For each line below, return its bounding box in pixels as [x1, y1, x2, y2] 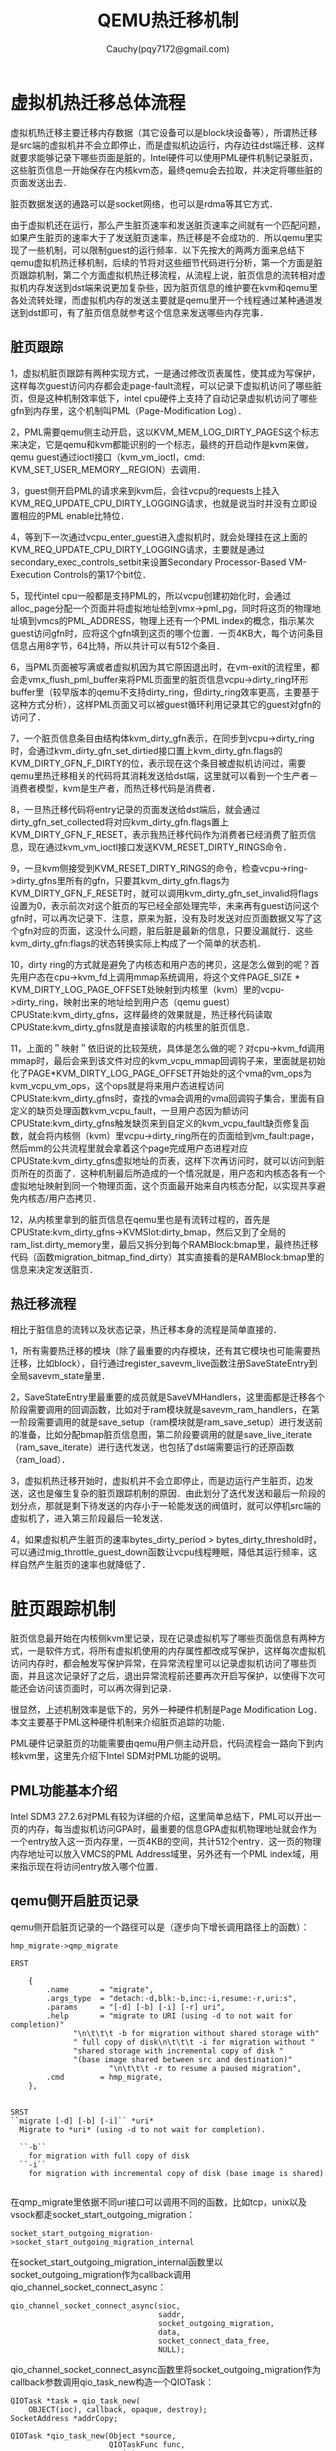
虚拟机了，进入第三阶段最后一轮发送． [10, 1512, 168, 1525]
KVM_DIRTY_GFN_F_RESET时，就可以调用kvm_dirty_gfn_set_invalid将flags [10, 887, 319, 899]
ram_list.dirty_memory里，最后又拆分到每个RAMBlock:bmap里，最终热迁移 [10, 1238, 319, 1250]
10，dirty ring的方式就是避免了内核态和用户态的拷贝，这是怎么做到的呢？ [10, 958, 312, 970]
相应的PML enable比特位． [18, 509, 130, 521]
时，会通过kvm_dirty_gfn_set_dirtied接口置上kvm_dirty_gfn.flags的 [10, 744, 283, 756]
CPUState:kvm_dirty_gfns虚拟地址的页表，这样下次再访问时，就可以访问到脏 [10, 1154, 325, 1166]
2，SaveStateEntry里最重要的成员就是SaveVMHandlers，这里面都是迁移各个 [10, 1391, 325, 1403]
